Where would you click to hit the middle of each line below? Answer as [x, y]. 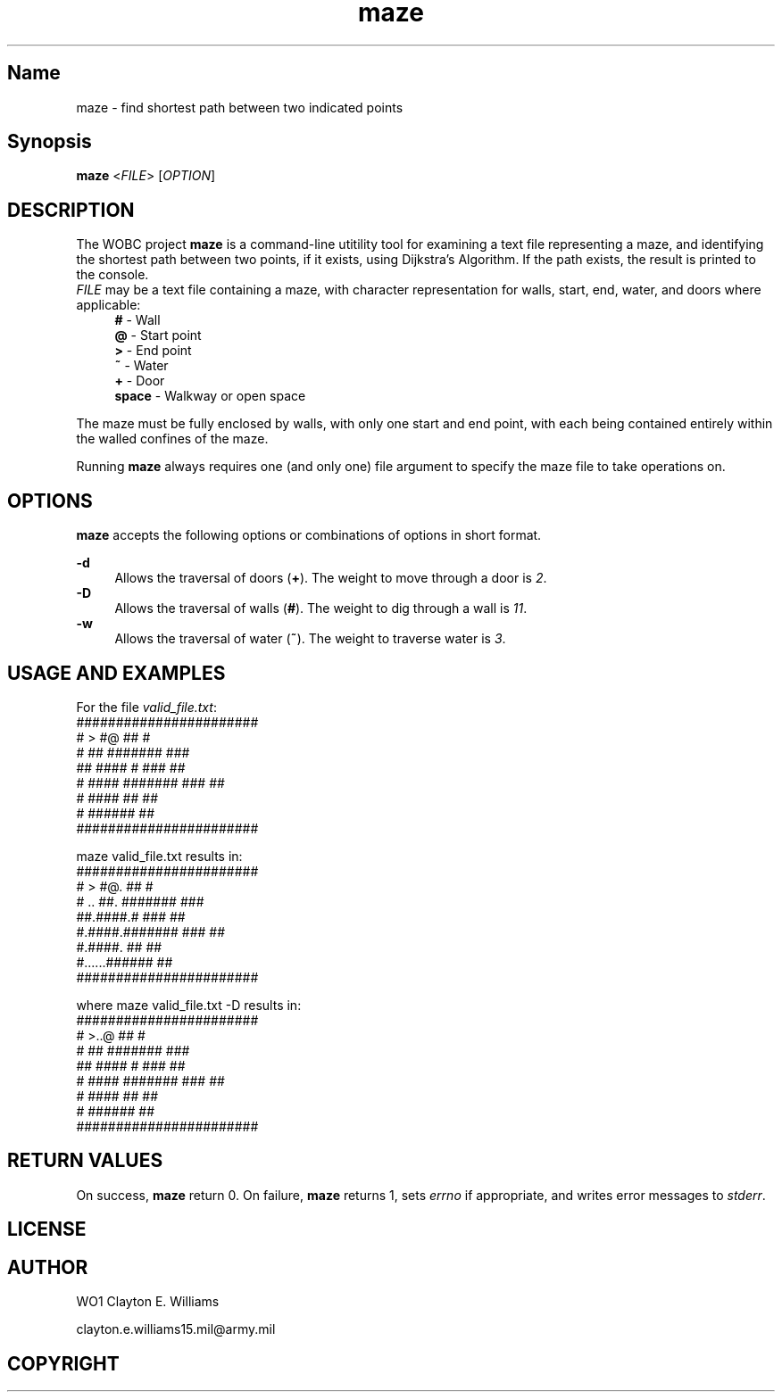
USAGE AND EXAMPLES [116, 673]
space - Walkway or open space [210, 396]
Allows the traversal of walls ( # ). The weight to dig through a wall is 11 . [321, 608]
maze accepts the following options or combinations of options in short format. [309, 535]
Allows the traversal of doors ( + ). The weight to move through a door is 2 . [331, 578]
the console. [112, 275]
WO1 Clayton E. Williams [148, 1302]
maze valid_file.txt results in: [159, 856]
